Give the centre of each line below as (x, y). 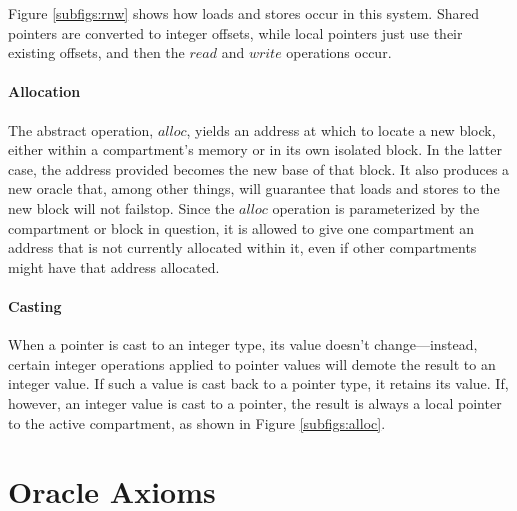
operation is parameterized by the (376, 207)
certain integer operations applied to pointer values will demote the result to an (252, 363)
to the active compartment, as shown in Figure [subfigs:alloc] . (197, 422)
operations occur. (339, 52)
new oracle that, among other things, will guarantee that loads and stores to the (254, 188)
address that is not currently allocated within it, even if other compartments (242, 247)
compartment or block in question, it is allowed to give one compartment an (241, 227)
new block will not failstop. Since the (121, 207)
